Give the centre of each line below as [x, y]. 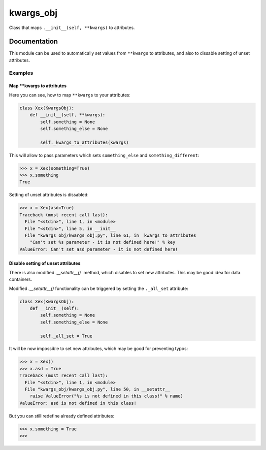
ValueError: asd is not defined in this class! [78, 403]
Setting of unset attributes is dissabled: [49, 195]
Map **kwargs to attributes [38, 86]
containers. [20, 279]
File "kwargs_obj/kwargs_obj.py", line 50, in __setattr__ [98, 389]
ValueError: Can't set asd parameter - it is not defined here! [99, 249]
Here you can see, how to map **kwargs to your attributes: [70, 95]
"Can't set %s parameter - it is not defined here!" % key [103, 242]
